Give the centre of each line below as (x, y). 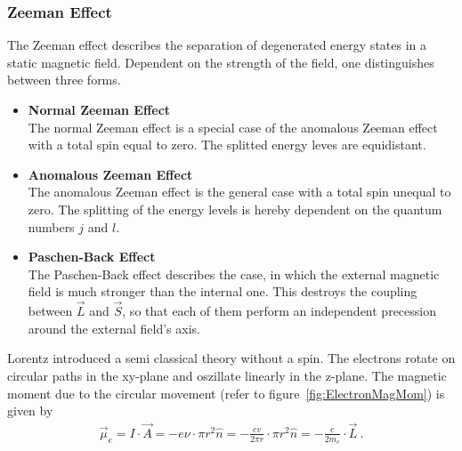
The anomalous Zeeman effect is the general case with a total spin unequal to (239, 192)
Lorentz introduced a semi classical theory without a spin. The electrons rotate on (231, 358)
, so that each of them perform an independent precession (279, 311)
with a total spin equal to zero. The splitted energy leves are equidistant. (227, 145)
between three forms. (64, 80)
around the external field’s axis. (114, 328)
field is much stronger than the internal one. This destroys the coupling (223, 291)
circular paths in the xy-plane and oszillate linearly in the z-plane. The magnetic (227, 375)
